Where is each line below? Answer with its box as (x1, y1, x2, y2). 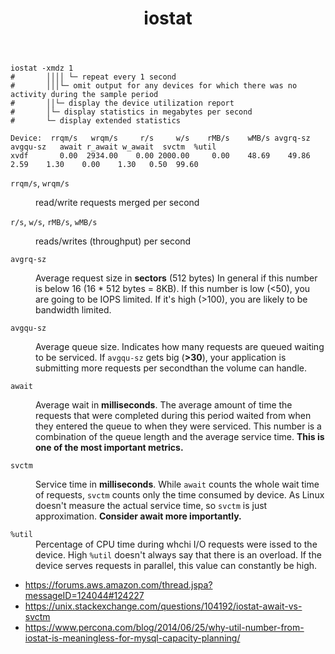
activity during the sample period (10, 90, 159, 100)
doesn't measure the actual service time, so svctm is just (35, 500, 268, 512)
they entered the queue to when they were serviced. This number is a (35, 420, 322, 432)
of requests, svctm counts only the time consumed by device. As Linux (35, 489, 325, 501)
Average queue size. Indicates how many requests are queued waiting (35, 341, 325, 353)
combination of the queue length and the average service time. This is (35, 431, 325, 443)
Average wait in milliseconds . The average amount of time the (35, 399, 293, 411)
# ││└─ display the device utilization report (10, 98, 235, 109)
